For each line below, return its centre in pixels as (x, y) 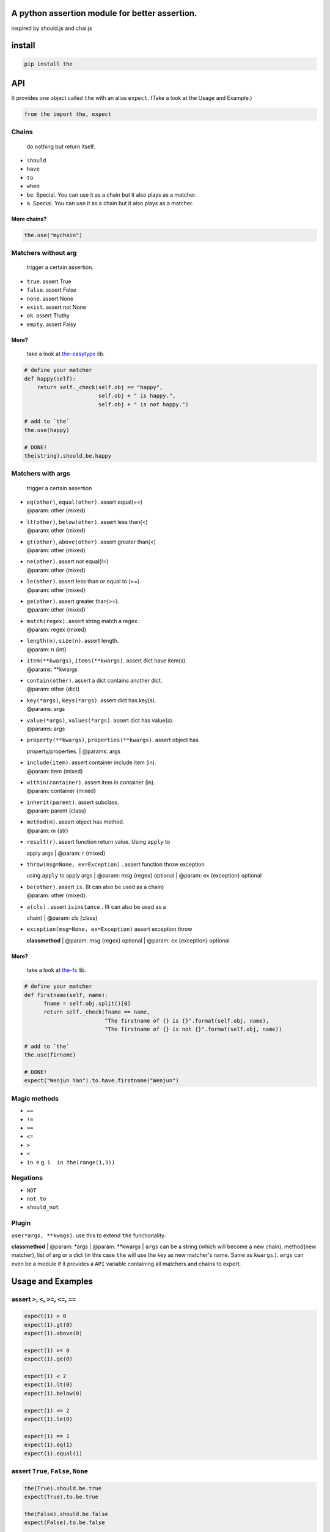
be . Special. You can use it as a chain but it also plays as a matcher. (112, 195)
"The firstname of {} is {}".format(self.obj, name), (187, 1021)
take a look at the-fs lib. (57, 970)
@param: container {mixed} (61, 791)
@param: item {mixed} (55, 771)
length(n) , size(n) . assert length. (73, 641)
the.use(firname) (50, 1055)
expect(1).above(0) (53, 1333)
